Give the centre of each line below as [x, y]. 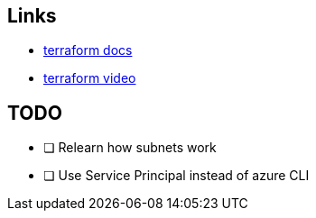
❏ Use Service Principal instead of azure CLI [177, 176]
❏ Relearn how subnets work [130, 148]
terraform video [90, 78]
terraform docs [88, 50]
